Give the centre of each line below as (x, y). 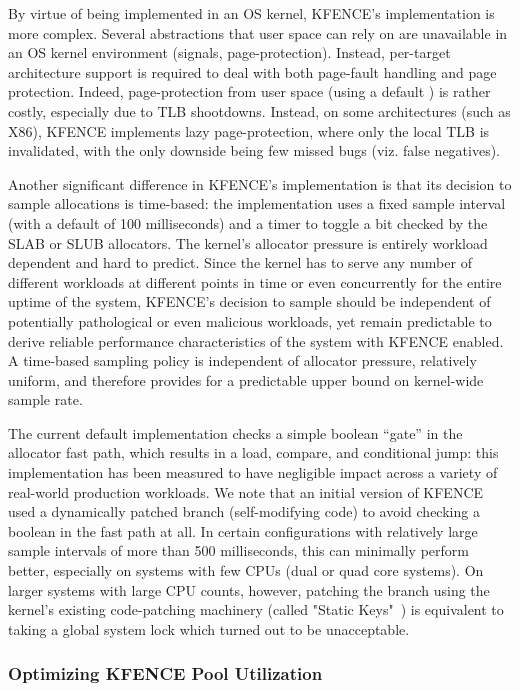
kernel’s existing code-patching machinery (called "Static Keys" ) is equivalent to (256, 609)
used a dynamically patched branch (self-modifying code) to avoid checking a (244, 511)
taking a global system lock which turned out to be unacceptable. (209, 628)
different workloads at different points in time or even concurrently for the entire (255, 281)
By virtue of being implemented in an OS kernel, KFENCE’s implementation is (251, 13)
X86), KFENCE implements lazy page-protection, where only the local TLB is (249, 130)
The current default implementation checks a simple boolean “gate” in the (235, 432)
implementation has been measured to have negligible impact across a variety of (253, 472)
